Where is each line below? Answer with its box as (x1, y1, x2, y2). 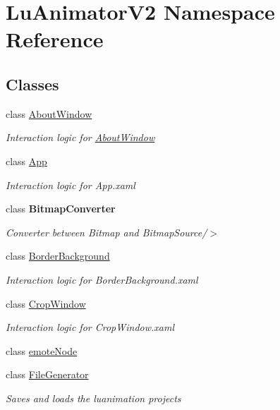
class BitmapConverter (6, 201, 116, 216)
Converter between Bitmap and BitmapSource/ (6, 224, 207, 239)
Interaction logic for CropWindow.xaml (6, 320, 174, 334)
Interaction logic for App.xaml (6, 177, 135, 192)
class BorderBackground (6, 248, 110, 263)
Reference (6, 25, 104, 54)
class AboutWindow (6, 106, 92, 121)
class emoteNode (6, 343, 78, 358)
